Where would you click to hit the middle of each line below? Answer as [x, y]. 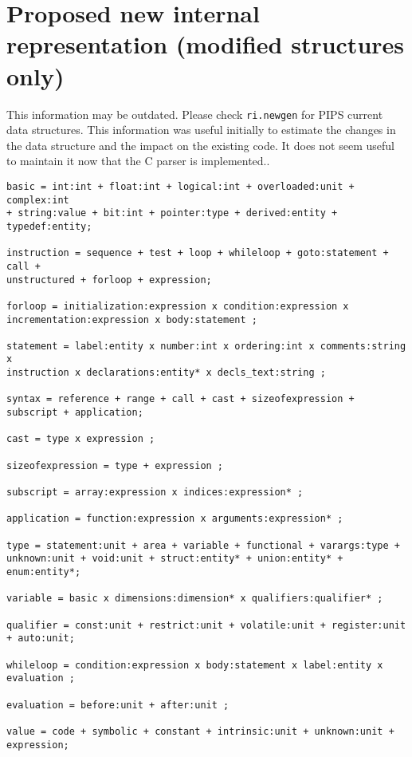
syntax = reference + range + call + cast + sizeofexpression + [180, 399]
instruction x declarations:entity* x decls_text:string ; [166, 373]
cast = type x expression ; [81, 439]
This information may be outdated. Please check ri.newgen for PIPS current [195, 114]
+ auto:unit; [41, 639]
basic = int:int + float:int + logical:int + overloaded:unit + [180, 186]
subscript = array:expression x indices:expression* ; [155, 493]
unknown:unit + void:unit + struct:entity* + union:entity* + [175, 559]
